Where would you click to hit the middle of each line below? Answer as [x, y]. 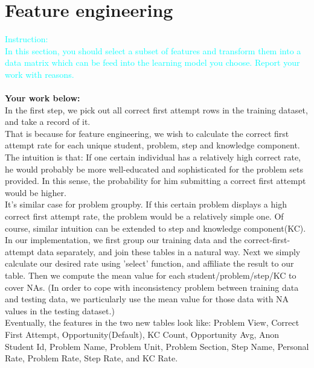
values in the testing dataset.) [60, 310]
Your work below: [43, 98]
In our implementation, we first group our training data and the [123, 240]
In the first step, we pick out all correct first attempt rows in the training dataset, [156, 109]
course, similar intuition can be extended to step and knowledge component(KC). [155, 228]
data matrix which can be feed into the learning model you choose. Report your [152, 62]
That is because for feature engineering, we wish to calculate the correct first [147, 133]
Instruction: [27, 39]
